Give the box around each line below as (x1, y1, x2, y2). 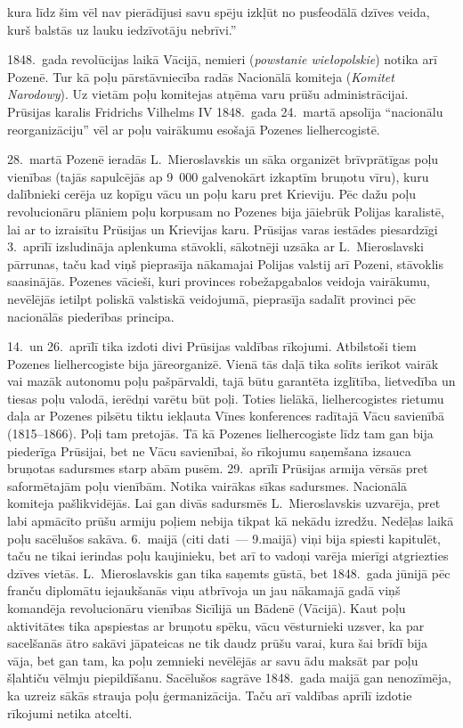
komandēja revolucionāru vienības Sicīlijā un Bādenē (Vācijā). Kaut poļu (7, 599, 406, 617)
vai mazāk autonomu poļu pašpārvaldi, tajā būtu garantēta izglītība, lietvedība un (7, 372, 456, 390)
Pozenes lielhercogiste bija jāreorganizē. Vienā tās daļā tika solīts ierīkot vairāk (7, 354, 439, 372)
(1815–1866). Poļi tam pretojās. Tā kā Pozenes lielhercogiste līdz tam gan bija (7, 424, 434, 443)
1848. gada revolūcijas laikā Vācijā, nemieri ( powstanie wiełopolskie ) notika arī (7, 50, 437, 69)
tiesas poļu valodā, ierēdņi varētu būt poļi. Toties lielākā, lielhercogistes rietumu (7, 389, 444, 407)
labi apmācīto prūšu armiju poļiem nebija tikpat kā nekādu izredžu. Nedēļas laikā (7, 511, 454, 530)
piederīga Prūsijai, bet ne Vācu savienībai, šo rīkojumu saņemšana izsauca (7, 441, 411, 460)
